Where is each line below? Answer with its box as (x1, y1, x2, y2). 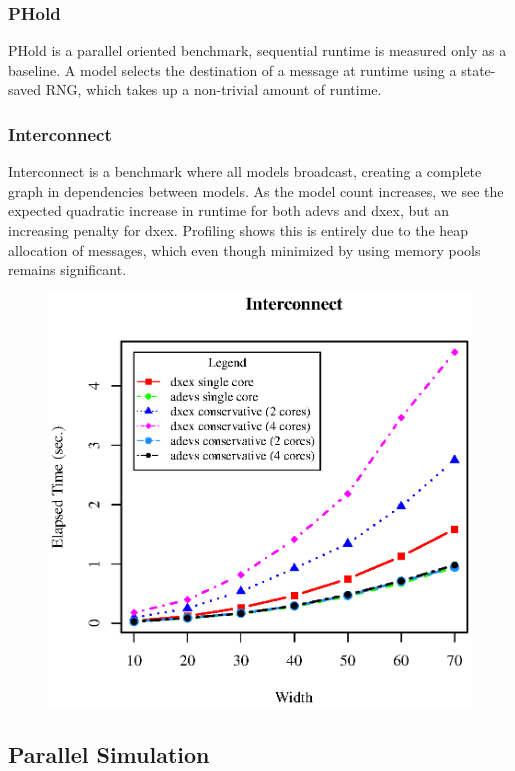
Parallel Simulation (8, 738, 210, 769)
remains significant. (8, 259, 127, 280)
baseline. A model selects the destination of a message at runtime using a (8, 59, 457, 80)
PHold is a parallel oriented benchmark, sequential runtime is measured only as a (8, 40, 507, 61)
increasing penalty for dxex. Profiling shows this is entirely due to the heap (8, 220, 469, 240)
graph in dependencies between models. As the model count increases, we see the (8, 180, 504, 201)
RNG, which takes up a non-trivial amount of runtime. (45, 79, 382, 100)
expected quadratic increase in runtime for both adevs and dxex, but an (8, 200, 449, 221)
